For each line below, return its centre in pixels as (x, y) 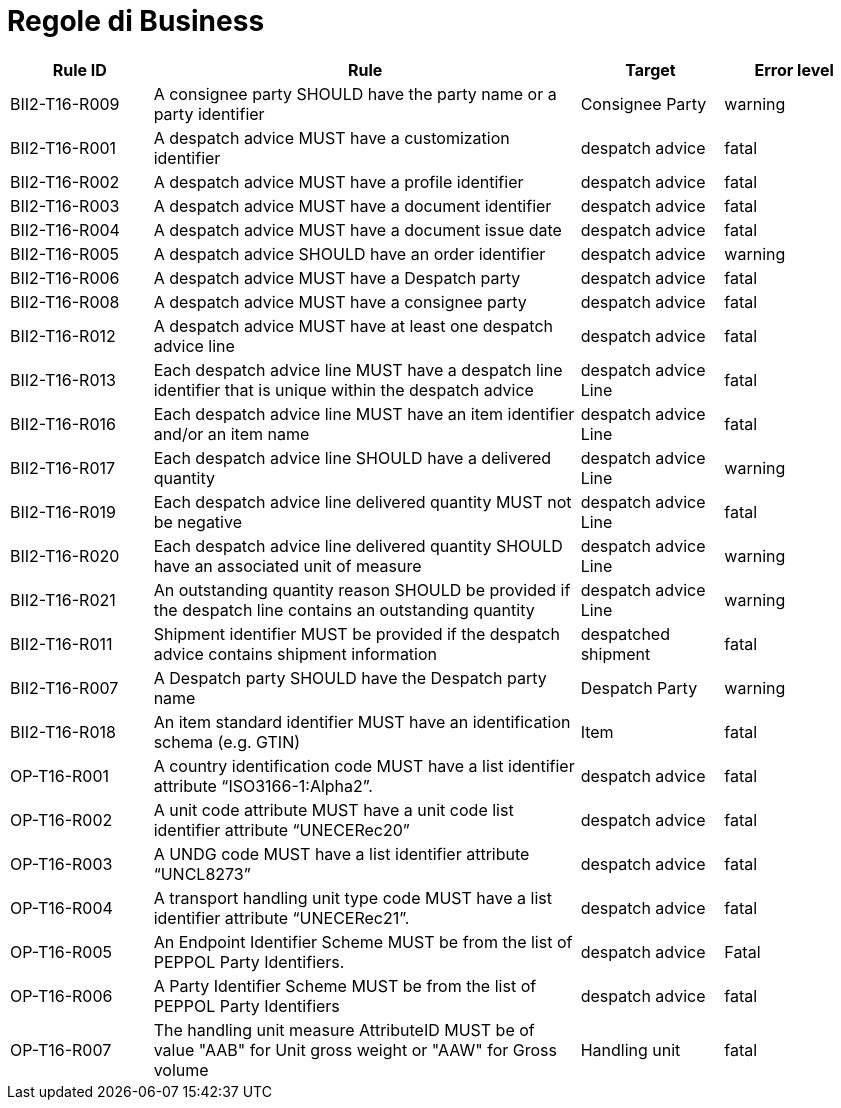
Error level (794, 69)
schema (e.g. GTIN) (227, 741)
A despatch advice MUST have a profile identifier (338, 181)
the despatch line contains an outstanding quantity (344, 609)
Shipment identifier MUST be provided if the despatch (356, 633)
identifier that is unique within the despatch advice (343, 389)
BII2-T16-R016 (63, 423)
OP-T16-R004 (61, 907)
